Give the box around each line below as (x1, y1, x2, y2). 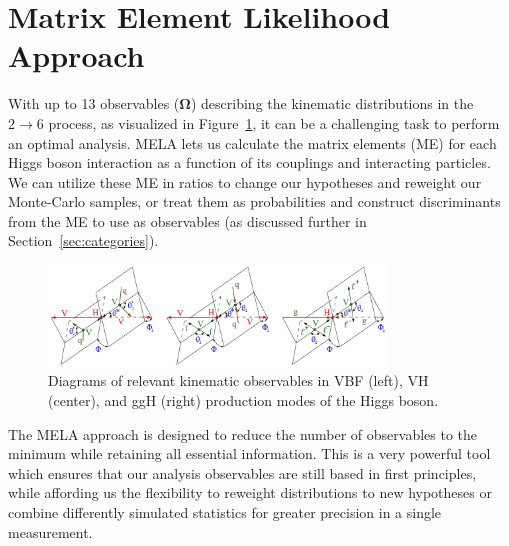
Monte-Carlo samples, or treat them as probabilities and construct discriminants (8, 191, 501, 212)
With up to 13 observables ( (8, 93, 180, 114)
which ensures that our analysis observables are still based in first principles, (8, 462, 477, 483)
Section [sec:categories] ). (8, 230, 159, 251)
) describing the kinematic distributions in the (190, 93, 474, 114)
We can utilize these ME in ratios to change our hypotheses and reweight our (8, 171, 482, 192)
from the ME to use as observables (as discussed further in (8, 210, 367, 231)
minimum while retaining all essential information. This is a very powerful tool (8, 443, 491, 464)
